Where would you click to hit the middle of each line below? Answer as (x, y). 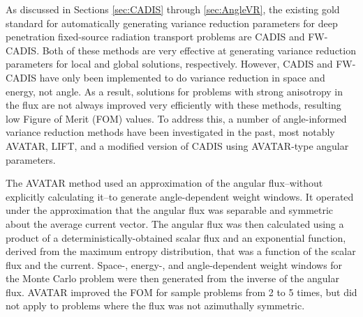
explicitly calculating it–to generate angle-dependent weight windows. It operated (180, 196)
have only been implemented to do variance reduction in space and (182, 77)
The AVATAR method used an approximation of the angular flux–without (164, 183)
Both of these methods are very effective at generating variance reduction (199, 50)
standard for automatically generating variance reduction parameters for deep (172, 23)
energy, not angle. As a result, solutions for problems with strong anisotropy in (175, 91)
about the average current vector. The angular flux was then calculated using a (175, 223)
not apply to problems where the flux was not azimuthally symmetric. (155, 306)
